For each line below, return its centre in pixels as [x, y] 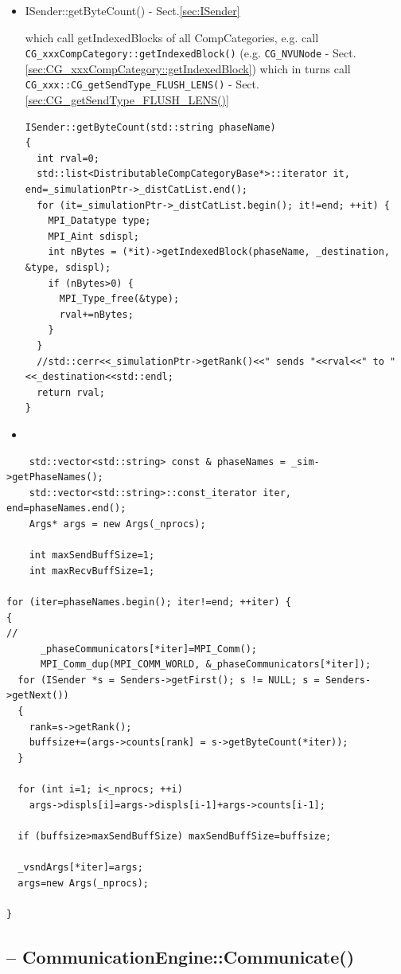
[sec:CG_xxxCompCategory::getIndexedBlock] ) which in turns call [188, 68]
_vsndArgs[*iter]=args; [80, 867]
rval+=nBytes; [96, 314]
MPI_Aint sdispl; [93, 236]
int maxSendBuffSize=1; [92, 555]
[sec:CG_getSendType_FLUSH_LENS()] [127, 100]
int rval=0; [68, 158]
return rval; [71, 392]
